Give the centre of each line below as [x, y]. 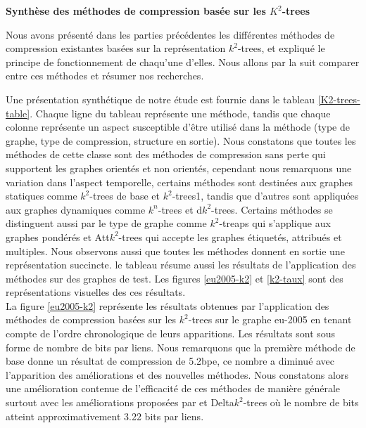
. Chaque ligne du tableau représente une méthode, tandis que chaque [180, 113]
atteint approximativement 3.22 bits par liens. [105, 416]
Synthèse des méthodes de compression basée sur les [136, 11]
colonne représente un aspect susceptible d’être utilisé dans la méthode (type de [178, 127]
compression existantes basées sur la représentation [116, 48]
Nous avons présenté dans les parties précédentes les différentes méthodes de [170, 34]
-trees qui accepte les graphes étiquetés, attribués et [230, 236]
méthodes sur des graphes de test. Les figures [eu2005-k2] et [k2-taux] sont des [175, 278]
